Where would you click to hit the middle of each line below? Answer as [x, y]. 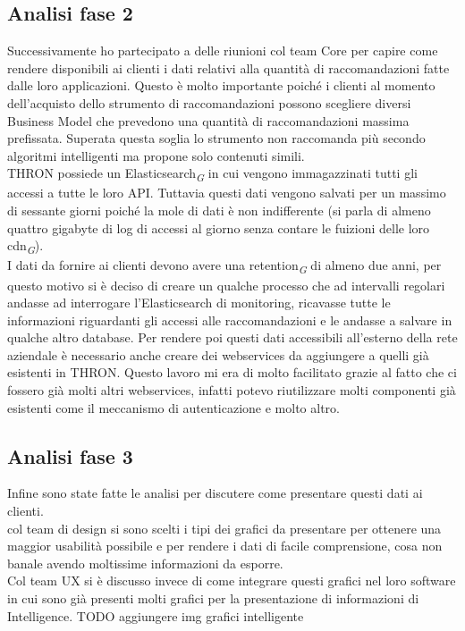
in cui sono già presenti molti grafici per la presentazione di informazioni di [213, 598]
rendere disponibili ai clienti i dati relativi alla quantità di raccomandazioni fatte [228, 67]
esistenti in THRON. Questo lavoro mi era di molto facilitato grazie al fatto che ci [232, 372]
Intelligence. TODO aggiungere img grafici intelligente [156, 615]
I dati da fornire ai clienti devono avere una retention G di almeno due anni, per [224, 266]
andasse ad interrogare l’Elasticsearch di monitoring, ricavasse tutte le [199, 303]
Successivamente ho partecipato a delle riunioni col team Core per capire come [223, 50]
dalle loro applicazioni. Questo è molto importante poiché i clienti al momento [221, 85]
